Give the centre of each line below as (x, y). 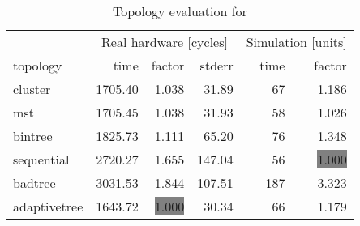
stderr (216, 65)
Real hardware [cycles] (165, 42)
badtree (34, 183)
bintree (33, 136)
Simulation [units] (296, 42)
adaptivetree (48, 206)
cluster (32, 89)
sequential (41, 159)
